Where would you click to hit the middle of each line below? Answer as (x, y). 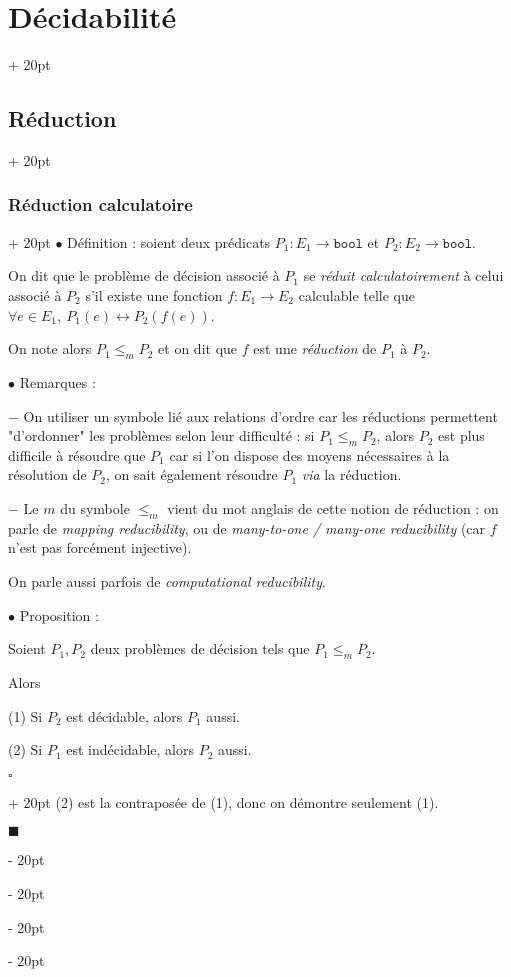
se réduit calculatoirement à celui (403, 275)
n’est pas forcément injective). (100, 547)
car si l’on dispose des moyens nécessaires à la (309, 454)
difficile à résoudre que (77, 454)
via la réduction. (351, 474)
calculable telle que (356, 294)
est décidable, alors (124, 715)
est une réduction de (315, 348)
